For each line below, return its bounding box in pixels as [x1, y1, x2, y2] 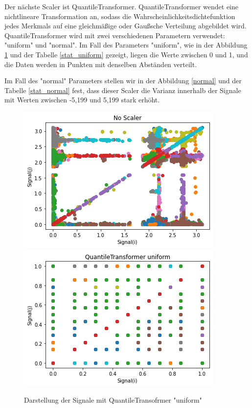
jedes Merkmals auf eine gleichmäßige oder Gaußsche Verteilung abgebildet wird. [4, 21, 247, 31]
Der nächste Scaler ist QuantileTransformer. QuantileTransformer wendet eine [4, 1, 238, 11]
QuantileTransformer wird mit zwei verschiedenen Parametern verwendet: [4, 30, 225, 40]
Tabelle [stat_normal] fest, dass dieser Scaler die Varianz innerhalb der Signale [4, 85, 241, 95]
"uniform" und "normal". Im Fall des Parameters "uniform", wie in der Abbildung [4, 40, 248, 50]
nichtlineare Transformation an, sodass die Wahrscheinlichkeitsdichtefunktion [4, 11, 235, 21]
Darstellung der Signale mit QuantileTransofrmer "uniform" [24, 395, 202, 405]
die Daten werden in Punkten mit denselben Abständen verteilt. [4, 59, 197, 69]
